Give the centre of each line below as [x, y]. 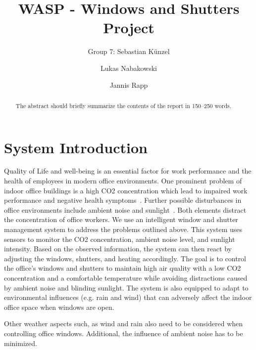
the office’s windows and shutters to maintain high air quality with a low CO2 [123, 268]
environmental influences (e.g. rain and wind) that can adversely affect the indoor [128, 297]
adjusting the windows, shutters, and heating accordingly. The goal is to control [125, 258]
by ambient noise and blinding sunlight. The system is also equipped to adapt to [126, 287]
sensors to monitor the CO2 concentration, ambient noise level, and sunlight [120, 239]
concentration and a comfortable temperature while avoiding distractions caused [126, 278]
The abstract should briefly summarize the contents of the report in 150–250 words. [123, 105]
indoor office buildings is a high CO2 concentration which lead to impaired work [126, 190]
